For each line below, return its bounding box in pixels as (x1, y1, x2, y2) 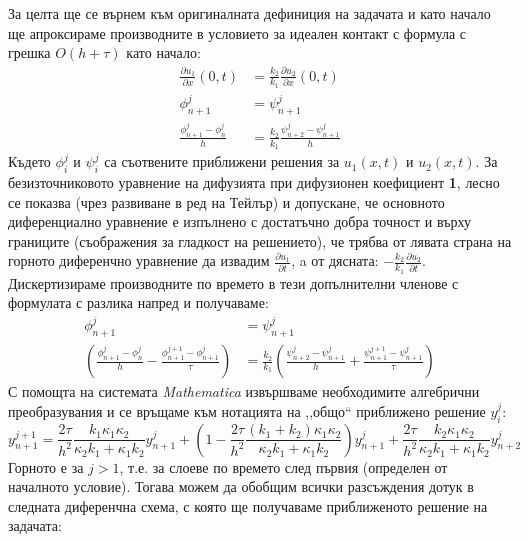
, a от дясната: (291, 250, 379, 271)
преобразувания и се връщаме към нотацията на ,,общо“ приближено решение (8, 400, 486, 421)
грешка (8, 42, 51, 63)
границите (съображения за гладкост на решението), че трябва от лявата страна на (8, 230, 512, 251)
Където (8, 151, 51, 172)
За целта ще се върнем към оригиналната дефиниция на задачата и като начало (8, 3, 491, 23)
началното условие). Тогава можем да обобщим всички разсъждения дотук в (8, 476, 474, 497)
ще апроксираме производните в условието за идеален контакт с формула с (8, 22, 467, 43)
